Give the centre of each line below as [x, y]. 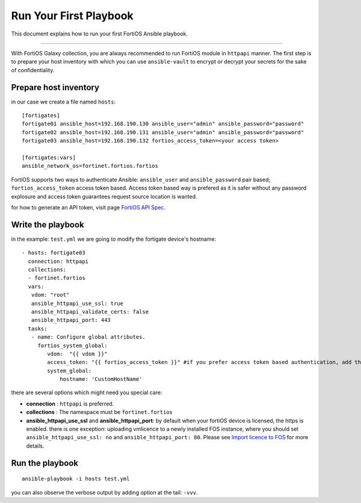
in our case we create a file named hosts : [63, 102]
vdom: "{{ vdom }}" [77, 354]
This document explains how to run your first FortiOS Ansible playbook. [99, 34]
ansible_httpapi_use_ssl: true [77, 303]
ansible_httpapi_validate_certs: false [90, 312]
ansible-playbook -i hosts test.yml [76, 479]
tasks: [38, 329]
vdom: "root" [50, 295]
